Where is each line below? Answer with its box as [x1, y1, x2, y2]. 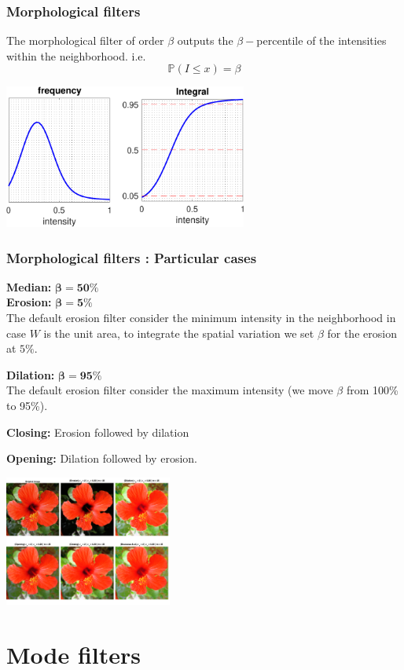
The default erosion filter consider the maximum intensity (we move [6, 382, 333, 398]
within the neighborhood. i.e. [6, 47, 146, 64]
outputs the [177, 32, 233, 49]
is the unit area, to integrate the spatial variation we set [43, 324, 314, 341]
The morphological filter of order [6, 32, 164, 49]
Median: [6, 278, 52, 295]
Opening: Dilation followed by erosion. [6, 450, 197, 467]
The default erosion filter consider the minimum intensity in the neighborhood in [6, 309, 396, 326]
